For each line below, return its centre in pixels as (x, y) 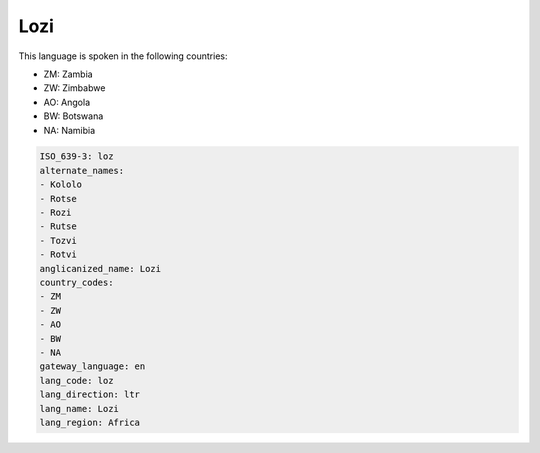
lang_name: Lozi (79, 408)
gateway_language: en (92, 366)
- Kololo (61, 184)
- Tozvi (58, 240)
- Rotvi (58, 254)
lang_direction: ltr (89, 394)
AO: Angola (67, 102)
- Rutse (58, 226)
